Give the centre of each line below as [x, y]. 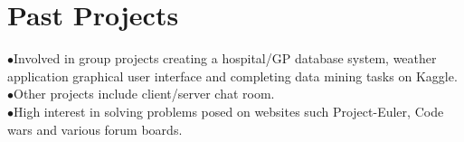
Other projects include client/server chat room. [144, 94]
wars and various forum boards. [95, 129]
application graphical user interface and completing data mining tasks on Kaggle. [232, 76]
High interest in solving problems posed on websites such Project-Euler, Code [229, 111]
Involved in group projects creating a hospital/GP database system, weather [225, 58]
